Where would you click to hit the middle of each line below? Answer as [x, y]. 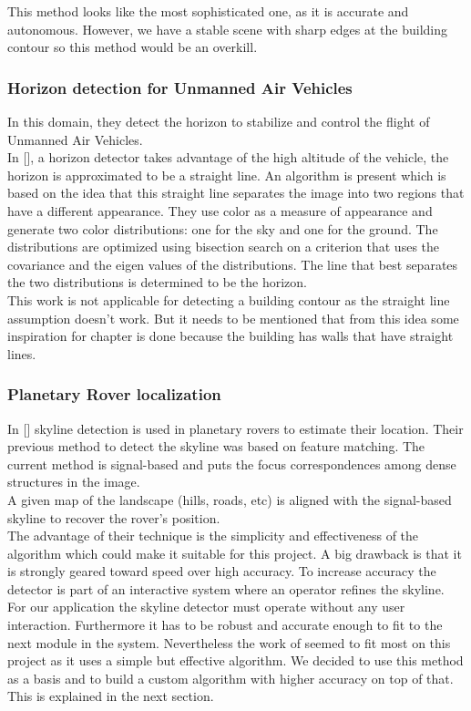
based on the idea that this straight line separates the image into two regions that [236, 193]
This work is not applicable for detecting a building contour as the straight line [229, 299]
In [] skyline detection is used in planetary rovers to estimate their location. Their [235, 428]
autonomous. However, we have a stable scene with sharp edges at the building [228, 29]
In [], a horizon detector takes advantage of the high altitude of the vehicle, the [228, 157]
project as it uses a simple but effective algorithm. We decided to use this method [235, 660]
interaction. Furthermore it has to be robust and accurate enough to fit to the [225, 625]
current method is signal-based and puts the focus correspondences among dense [232, 464]
